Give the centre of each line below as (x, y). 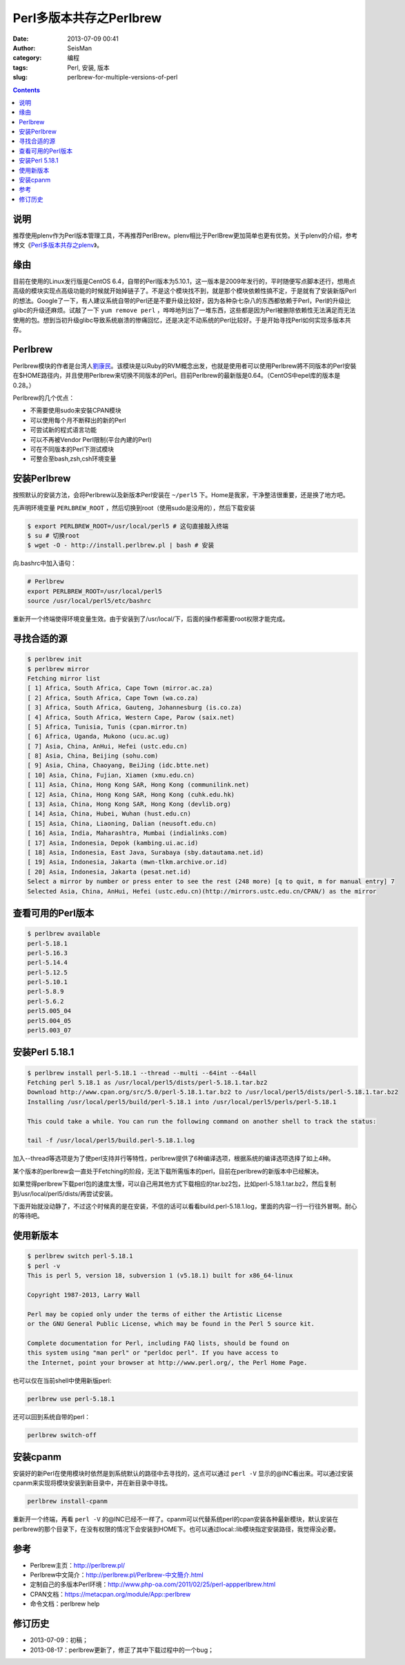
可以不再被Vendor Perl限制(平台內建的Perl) (91, 439)
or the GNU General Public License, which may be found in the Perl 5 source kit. (171, 1324)
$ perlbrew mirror (58, 669)
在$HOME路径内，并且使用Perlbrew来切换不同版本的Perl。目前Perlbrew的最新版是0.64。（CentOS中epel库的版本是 (177, 376)
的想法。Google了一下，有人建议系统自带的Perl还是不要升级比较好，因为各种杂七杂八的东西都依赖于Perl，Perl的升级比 (182, 300)
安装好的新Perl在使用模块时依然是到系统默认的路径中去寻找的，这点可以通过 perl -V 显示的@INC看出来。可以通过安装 (183, 1474)
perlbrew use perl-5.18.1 (71, 1399)
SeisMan (80, 48)
